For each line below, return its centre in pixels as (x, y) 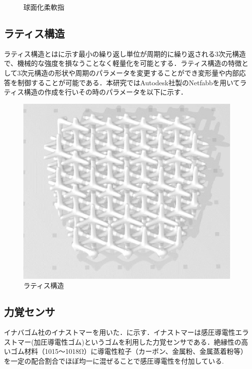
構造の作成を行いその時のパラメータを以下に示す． (106, 92)
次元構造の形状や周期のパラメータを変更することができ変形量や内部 (130, 72)
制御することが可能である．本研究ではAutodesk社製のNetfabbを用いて (129, 82)
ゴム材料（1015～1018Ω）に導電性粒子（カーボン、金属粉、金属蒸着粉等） (129, 351)
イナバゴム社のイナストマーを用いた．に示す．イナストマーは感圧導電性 (120, 332)
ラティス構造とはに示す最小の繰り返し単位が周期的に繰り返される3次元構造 (125, 53)
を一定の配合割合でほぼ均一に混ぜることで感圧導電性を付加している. (114, 360)
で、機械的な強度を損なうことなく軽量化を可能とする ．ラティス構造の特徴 (123, 63)
